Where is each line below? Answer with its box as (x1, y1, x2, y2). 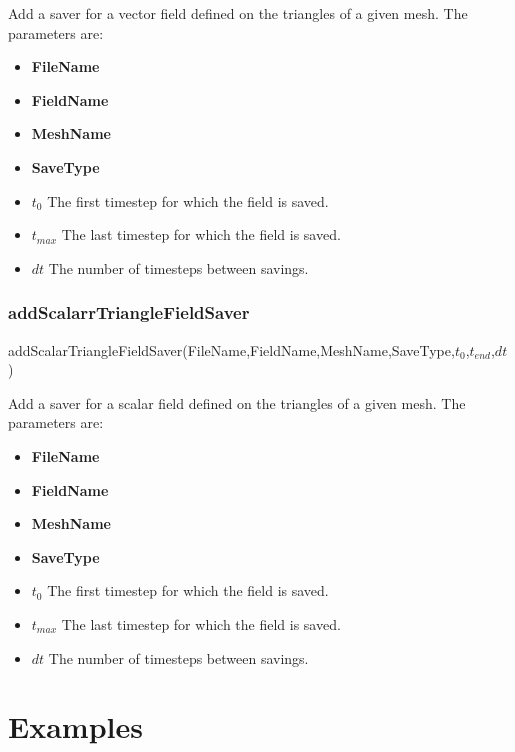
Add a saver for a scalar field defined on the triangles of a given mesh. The (8, 392, 466, 413)
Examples (8, 706, 143, 747)
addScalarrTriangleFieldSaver (8, 300, 250, 325)
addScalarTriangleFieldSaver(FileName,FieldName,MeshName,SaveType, (8, 339, 455, 360)
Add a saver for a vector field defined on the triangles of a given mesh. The (8, 3, 468, 23)
